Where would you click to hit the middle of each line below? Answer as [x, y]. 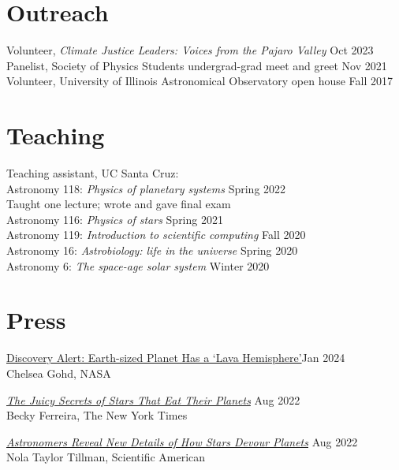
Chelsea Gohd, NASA [59, 373]
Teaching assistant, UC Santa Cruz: [93, 173]
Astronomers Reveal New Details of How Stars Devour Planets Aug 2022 [182, 441]
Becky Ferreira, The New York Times [97, 415]
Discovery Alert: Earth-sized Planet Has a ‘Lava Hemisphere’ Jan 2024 [176, 358]
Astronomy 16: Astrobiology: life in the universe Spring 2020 [152, 250]
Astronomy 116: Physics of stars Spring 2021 [115, 219]
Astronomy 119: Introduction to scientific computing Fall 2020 [156, 235]
